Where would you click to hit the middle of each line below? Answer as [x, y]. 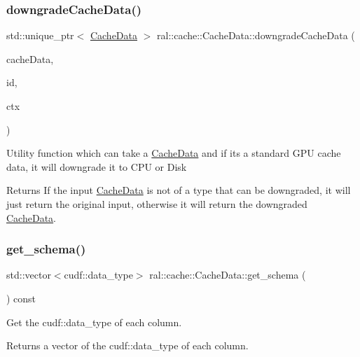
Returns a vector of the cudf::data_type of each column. [127, 345]
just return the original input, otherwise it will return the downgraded [157, 203]
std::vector [29, 275]
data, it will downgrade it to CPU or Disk [97, 166]
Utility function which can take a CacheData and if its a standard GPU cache [174, 153]
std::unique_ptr [40, 35]
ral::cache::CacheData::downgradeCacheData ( [256, 35]
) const [21, 298]
